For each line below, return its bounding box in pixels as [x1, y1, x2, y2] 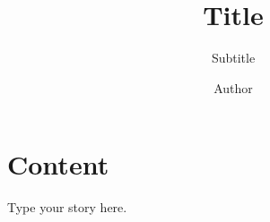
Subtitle [211, 48, 256, 67]
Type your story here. [7, 198, 127, 217]
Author [213, 78, 253, 97]
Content [7, 146, 109, 183]
